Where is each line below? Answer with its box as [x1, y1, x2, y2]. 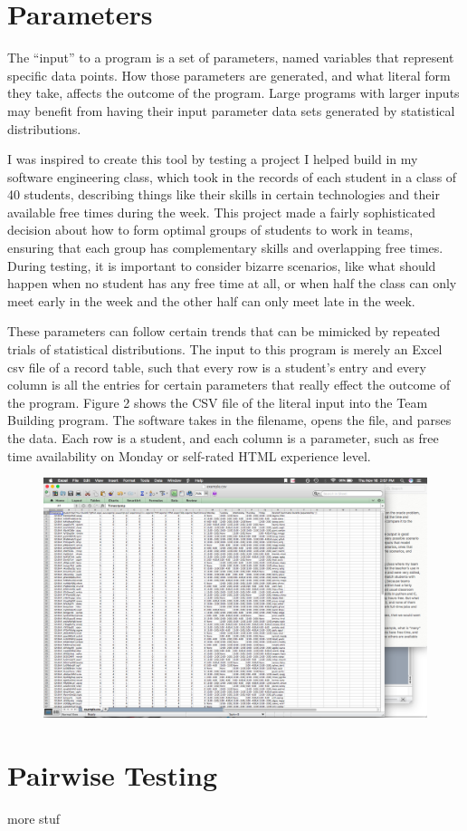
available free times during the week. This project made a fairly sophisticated [7, 202, 435, 221]
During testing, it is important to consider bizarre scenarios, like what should [7, 256, 436, 275]
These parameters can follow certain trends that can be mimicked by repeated [7, 322, 441, 341]
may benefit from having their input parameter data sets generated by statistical [7, 101, 455, 120]
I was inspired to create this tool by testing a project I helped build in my [7, 150, 418, 169]
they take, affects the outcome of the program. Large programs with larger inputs [7, 83, 460, 102]
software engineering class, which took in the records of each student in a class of [7, 167, 457, 186]
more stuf [7, 808, 61, 827]
